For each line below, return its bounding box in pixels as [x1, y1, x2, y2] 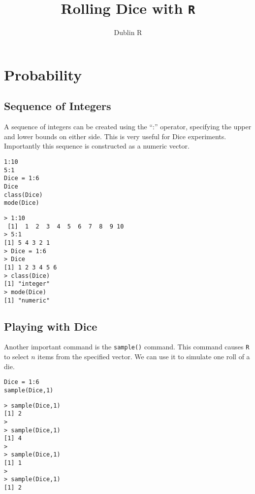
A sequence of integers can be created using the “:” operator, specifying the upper [4, 121, 252, 132]
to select [4, 351, 29, 362]
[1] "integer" [4, 280, 50, 288]
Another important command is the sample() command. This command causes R [4, 342, 250, 352]
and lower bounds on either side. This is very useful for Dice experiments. [4, 131, 226, 141]
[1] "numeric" [4, 297, 50, 304]
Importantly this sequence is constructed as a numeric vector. [4, 141, 190, 151]
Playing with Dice [4, 318, 97, 334]
